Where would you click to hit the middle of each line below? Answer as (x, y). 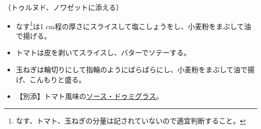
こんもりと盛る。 (57, 79)
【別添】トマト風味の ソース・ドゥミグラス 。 (89, 96)
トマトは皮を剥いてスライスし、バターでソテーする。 (103, 52)
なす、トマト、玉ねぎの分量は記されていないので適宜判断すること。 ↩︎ (131, 120)
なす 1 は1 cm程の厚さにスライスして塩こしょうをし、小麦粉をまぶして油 (133, 25)
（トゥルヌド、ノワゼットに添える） (64, 7)
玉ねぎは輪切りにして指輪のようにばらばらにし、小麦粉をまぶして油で (132, 70)
